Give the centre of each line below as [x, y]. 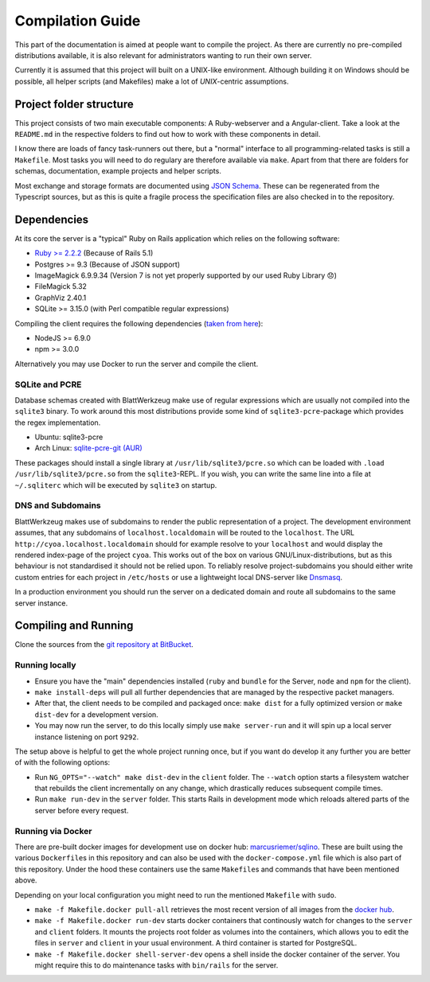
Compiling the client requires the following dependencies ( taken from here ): [139, 323]
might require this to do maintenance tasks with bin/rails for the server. [156, 965]
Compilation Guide [78, 21]
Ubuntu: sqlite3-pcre [69, 437]
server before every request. [82, 810]
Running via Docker [53, 831]
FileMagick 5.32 [61, 286]
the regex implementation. [58, 423]
